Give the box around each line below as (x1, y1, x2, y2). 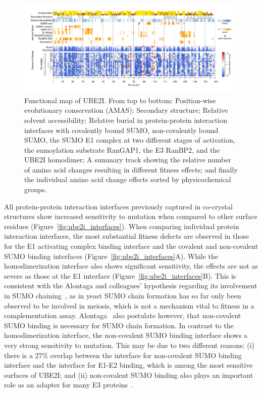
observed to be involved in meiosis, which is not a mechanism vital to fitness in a (4, 300, 254, 311)
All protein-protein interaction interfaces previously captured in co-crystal (4, 201, 233, 211)
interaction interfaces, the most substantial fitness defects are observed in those (4, 231, 249, 241)
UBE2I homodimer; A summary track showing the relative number (24, 154, 231, 165)
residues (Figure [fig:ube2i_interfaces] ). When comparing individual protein (4, 221, 239, 231)
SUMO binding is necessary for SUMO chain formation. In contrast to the (4, 320, 234, 330)
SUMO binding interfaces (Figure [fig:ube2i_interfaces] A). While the (4, 250, 219, 261)
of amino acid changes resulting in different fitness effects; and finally (24, 164, 238, 174)
